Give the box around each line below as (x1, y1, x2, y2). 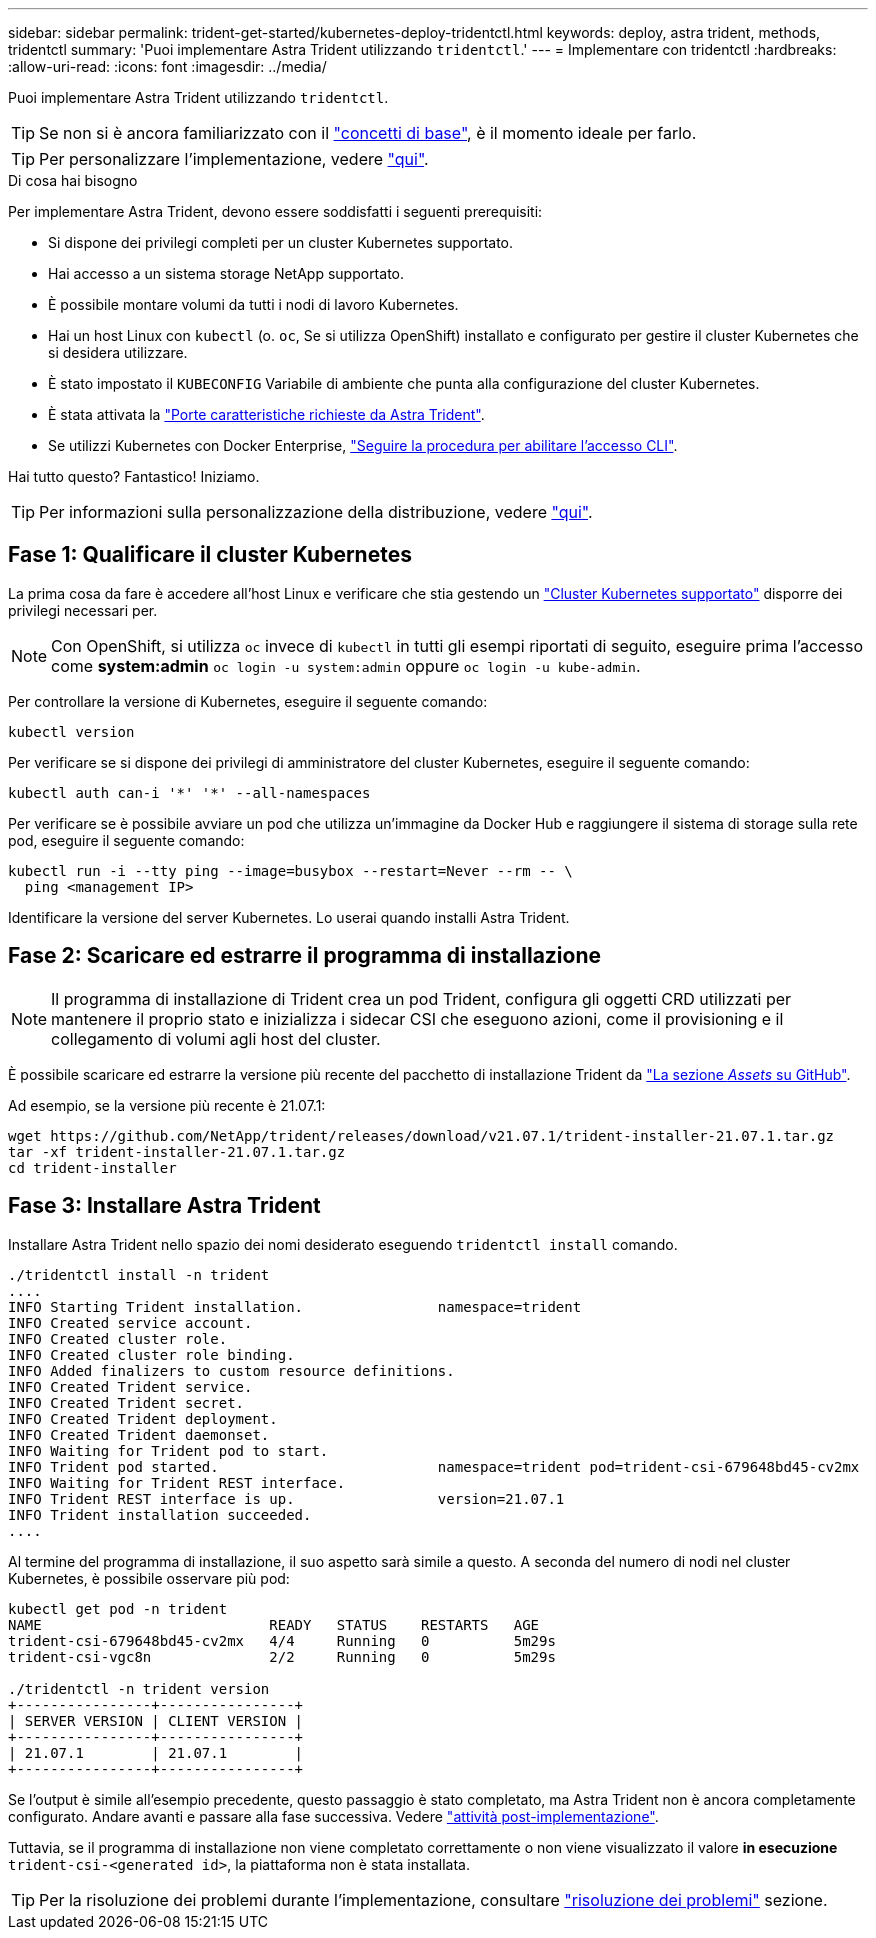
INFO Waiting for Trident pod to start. (8, 1442, 329, 1459)
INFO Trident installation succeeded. (8, 1506, 312, 1523)
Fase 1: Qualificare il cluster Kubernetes (8, 542, 412, 568)
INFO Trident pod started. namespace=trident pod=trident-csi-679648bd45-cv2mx (8, 1458, 860, 1475)
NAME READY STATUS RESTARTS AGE (8, 1616, 540, 1633)
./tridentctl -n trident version (8, 1680, 270, 1697)
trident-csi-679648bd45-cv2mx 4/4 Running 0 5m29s (8, 1632, 556, 1649)
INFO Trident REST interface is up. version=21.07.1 (8, 1490, 565, 1507)
